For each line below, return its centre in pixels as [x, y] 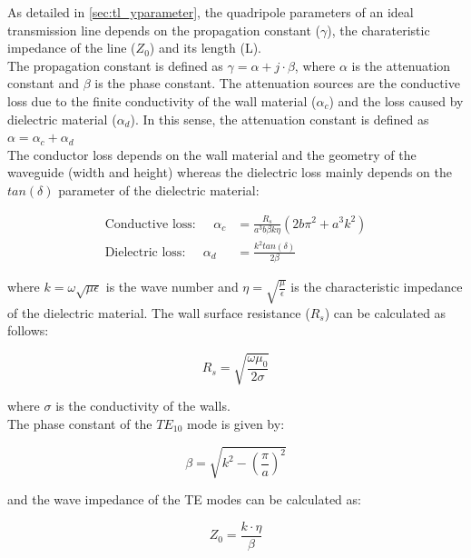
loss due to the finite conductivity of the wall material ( [162, 100]
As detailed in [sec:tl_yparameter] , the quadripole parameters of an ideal [211, 12]
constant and [44, 83]
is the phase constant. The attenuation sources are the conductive [277, 83]
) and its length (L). [205, 48]
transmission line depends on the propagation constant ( [164, 30]
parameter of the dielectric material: [159, 189]
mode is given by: [236, 423]
